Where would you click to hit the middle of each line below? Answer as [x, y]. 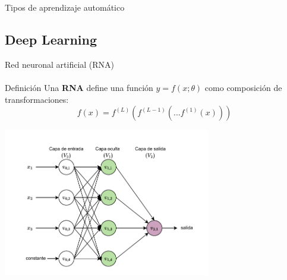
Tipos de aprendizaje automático [65, 7]
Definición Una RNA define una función [79, 87]
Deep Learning [51, 39]
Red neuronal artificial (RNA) [60, 64]
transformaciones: [37, 99]
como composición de [243, 87]
